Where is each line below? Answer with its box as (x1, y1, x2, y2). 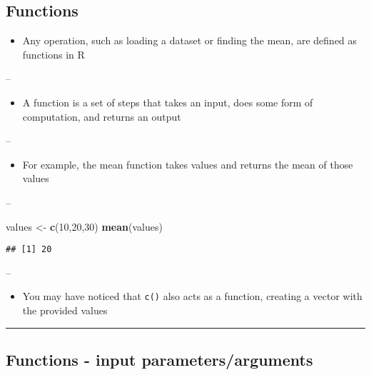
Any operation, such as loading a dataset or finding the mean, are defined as (22, 33, 357, 48)
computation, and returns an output (22, 109, 181, 124)
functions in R (22, 46, 85, 61)
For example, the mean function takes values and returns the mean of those (22, 156, 353, 171)
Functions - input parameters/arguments (6, 349, 313, 371)
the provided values (22, 303, 108, 318)
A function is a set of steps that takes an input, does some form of (22, 94, 313, 109)
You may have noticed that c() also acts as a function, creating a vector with (22, 289, 362, 304)
